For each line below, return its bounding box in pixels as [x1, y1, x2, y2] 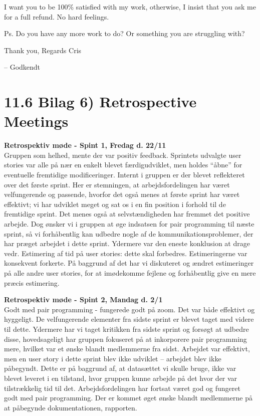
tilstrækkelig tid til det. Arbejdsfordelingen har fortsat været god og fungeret [4, 382, 240, 393]
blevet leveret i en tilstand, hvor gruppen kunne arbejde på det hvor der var [4, 372, 237, 383]
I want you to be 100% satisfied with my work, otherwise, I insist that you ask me [4, 2, 256, 12]
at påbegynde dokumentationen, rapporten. [4, 402, 137, 412]
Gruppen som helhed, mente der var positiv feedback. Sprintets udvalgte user [4, 149, 241, 160]
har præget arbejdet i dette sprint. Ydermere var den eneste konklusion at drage [4, 238, 250, 249]
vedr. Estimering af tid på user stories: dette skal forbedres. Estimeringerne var [4, 248, 247, 258]
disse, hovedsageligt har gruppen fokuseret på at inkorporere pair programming [4, 333, 247, 344]
